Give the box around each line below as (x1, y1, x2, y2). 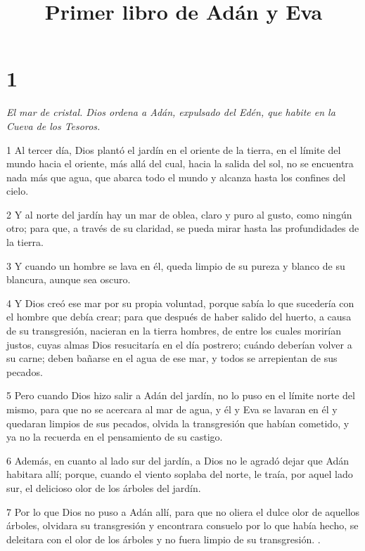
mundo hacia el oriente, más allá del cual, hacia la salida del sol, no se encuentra (6, 156, 354, 171)
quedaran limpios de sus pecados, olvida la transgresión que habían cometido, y (6, 415, 350, 430)
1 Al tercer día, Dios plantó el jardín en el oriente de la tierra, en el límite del (6, 142, 341, 157)
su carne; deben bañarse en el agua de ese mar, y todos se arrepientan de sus (6, 351, 338, 365)
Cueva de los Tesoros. (6, 118, 101, 133)
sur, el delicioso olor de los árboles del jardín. (6, 480, 201, 495)
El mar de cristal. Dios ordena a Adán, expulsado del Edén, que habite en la (6, 105, 335, 119)
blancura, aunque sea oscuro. (6, 272, 131, 287)
